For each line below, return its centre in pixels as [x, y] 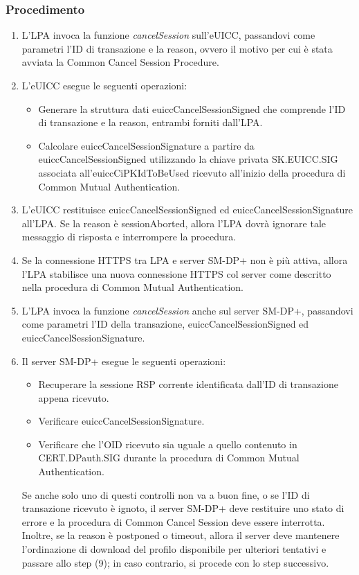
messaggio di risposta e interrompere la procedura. [129, 237]
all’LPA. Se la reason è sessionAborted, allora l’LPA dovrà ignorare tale [174, 223]
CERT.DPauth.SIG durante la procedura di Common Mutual [169, 458]
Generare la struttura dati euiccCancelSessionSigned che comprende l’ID [192, 108]
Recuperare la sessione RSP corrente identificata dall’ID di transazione [188, 384]
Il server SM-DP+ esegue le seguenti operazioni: [124, 361]
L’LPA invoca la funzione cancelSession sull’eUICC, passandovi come [168, 35]
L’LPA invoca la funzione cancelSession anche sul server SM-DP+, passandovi [187, 310]
